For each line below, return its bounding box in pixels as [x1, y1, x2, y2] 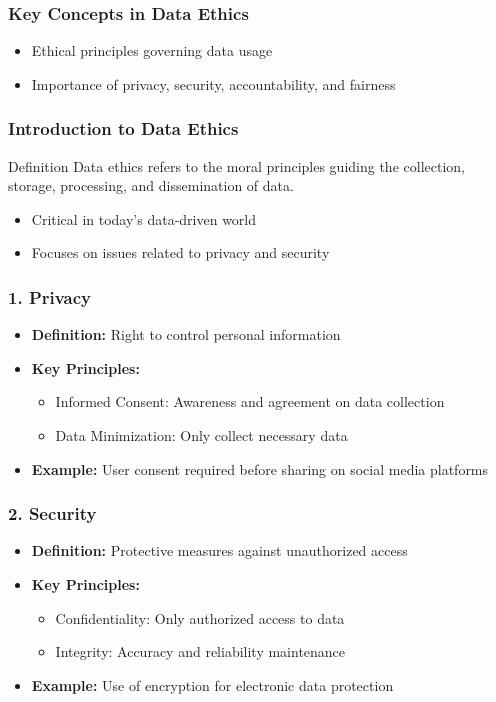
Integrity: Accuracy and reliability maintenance [55, 641, 346, 662]
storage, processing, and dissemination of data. [8, 175, 294, 196]
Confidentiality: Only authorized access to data [55, 607, 345, 628]
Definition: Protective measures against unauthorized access [31, 540, 408, 561]
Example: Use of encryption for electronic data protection [31, 674, 394, 695]
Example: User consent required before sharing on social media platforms [31, 458, 489, 479]
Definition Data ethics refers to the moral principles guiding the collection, [8, 155, 465, 176]
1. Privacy [8, 284, 92, 309]
